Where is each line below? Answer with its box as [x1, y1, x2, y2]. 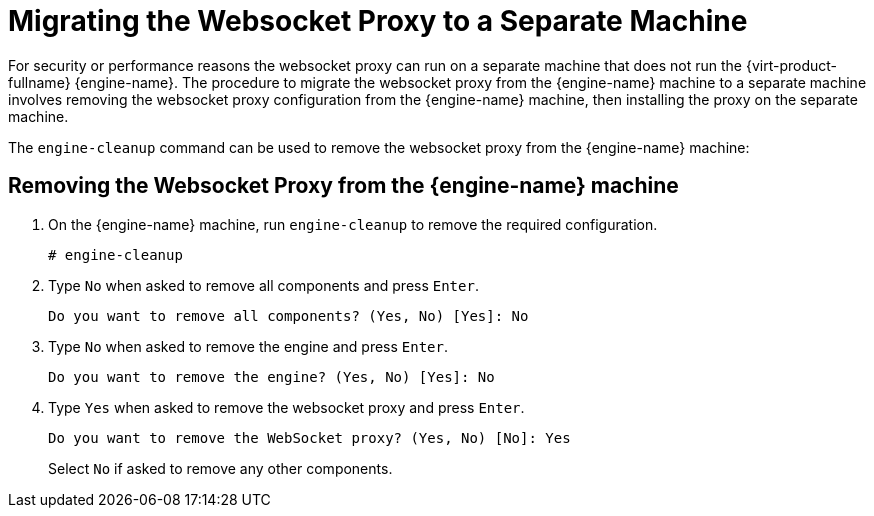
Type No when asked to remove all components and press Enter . [48, 276, 479, 294]
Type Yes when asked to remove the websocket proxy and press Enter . [48, 398, 525, 416]
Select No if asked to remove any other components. [48, 459, 393, 477]
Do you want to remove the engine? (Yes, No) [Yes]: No [48, 368, 495, 385]
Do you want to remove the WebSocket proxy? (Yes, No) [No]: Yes [48, 429, 571, 446]
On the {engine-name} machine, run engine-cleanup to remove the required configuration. [48, 215, 658, 233]
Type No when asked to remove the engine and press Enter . [48, 337, 449, 355]
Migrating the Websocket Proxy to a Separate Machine [8, 4, 748, 38]
